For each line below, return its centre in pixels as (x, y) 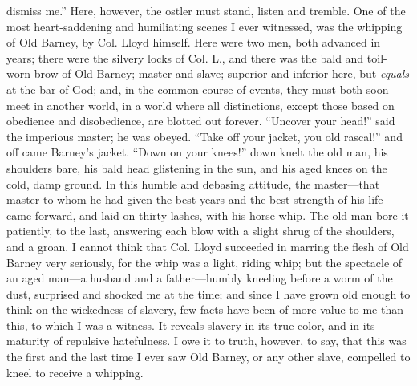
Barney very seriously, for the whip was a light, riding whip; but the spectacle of (204, 262)
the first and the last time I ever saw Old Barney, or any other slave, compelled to (208, 357)
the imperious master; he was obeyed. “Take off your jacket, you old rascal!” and (204, 136)
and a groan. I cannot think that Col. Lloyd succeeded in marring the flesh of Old (208, 246)
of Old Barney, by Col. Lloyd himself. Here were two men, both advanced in (194, 42)
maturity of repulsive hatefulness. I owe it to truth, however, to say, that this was (206, 341)
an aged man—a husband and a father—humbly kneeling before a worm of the (200, 278)
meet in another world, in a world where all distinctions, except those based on (200, 105)
